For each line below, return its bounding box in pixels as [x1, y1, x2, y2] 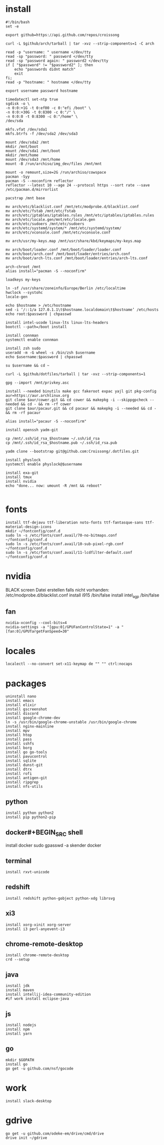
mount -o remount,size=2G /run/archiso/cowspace [5, 170, 106, 175]
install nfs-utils [5, 784, 43, 789]
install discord [5, 711, 39, 716]
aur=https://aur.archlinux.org [5, 393, 69, 398]
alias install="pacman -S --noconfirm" [5, 268, 87, 273]
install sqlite [5, 758, 37, 763]
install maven [5, 988, 35, 993]
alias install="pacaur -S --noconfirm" [5, 418, 87, 424]
